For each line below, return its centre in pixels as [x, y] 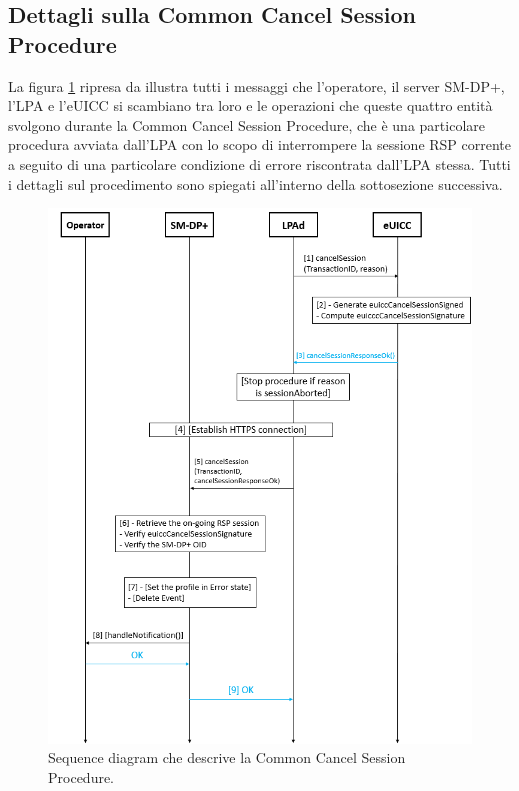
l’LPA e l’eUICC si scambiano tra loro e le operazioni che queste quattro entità [250, 105]
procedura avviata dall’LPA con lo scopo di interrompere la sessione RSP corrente [260, 144]
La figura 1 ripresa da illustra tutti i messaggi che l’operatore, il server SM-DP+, [256, 85]
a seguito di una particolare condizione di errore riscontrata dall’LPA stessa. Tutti [259, 163]
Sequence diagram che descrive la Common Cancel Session [227, 757]
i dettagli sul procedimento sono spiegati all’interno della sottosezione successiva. [255, 183]
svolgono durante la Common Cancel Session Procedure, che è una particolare [246, 124]
